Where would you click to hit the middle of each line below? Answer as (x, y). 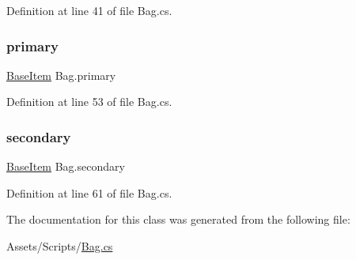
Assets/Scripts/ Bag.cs (60, 246)
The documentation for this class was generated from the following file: (178, 219)
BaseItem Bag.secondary (66, 166)
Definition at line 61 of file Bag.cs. (89, 192)
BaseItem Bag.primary (61, 75)
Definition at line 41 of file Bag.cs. (89, 10)
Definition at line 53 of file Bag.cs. (89, 102)
